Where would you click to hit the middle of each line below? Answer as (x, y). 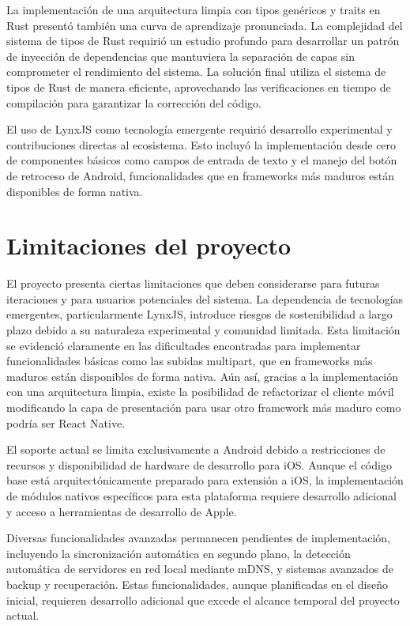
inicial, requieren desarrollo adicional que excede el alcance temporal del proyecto (203, 600)
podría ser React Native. (66, 422)
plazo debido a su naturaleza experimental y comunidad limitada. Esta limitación (203, 330)
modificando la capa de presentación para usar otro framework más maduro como (204, 407)
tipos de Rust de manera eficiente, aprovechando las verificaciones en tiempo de (199, 87)
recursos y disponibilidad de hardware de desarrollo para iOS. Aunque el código (199, 464)
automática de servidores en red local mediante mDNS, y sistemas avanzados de (200, 569)
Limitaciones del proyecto (149, 245)
